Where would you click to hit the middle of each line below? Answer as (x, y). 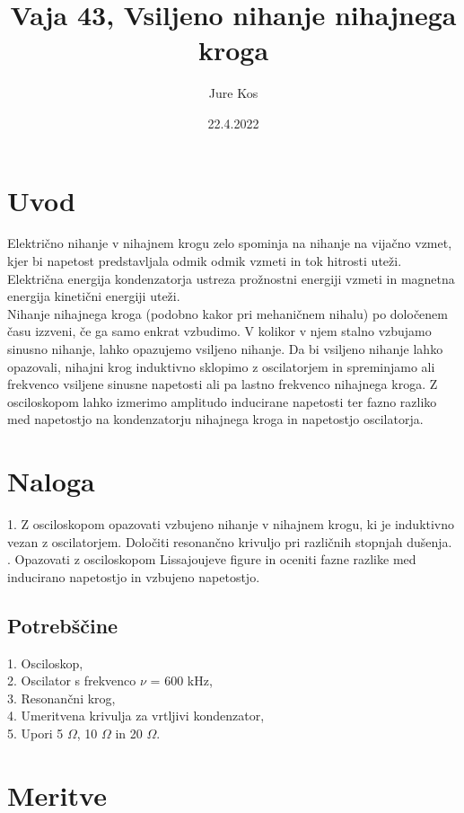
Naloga (51, 481)
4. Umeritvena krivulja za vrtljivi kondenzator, (136, 716)
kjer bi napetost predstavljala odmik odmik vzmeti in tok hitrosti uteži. (205, 261)
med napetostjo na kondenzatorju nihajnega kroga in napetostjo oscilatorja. (215, 419)
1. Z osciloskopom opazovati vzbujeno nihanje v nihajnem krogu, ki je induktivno (231, 524)
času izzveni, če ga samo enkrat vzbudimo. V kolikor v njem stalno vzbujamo (219, 331)
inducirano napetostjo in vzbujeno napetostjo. (134, 576)
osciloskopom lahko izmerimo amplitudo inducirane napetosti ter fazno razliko (222, 401)
